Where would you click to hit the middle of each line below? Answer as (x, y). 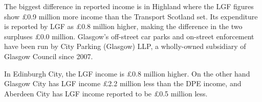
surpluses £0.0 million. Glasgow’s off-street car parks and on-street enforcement (129, 36)
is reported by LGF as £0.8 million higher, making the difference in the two (123, 26)
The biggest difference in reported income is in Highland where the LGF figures (129, 6)
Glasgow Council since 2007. (49, 56)
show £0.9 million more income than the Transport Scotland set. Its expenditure (131, 16)
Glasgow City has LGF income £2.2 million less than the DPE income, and (123, 83)
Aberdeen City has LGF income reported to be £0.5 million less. (106, 93)
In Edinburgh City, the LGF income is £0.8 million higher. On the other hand (127, 73)
